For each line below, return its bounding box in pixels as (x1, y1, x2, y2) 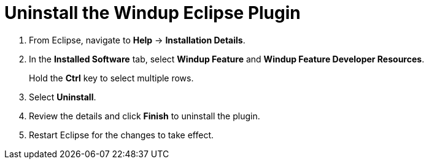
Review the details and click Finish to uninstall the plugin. (29, 110, 260, 121)
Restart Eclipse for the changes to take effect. (29, 129, 214, 140)
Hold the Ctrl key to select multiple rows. (29, 72, 194, 83)
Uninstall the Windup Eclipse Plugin (4, 2, 301, 23)
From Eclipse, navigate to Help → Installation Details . (29, 34, 245, 45)
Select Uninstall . (29, 91, 96, 102)
